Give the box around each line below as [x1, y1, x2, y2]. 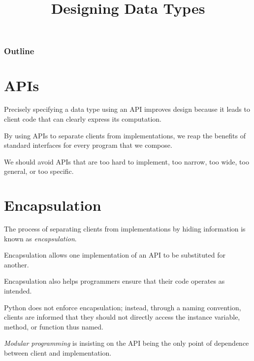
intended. [4, 286, 32, 296]
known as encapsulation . [4, 233, 77, 243]
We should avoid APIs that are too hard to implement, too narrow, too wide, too [4, 156, 249, 166]
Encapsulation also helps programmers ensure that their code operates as [4, 276, 225, 286]
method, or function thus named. [4, 321, 103, 331]
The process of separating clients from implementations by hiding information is [4, 224, 246, 234]
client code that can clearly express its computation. [4, 114, 161, 124]
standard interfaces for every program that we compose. [4, 140, 172, 150]
